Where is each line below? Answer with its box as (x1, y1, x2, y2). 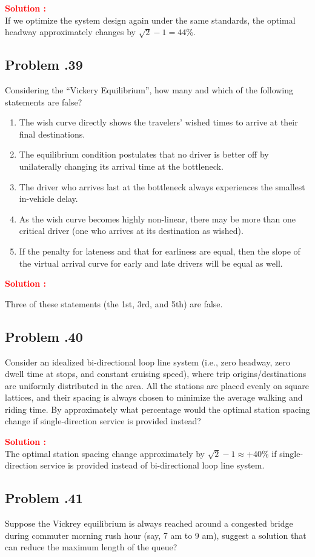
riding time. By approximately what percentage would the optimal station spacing (5, 402, 310, 415)
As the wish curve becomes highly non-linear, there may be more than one (19, 212, 296, 225)
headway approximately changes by (5, 25, 136, 38)
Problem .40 (5, 327, 83, 345)
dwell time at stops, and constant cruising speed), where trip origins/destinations (5, 367, 307, 380)
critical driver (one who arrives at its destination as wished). (19, 224, 244, 237)
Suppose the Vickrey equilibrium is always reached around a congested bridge (5, 517, 293, 530)
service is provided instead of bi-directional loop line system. (40, 459, 265, 472)
